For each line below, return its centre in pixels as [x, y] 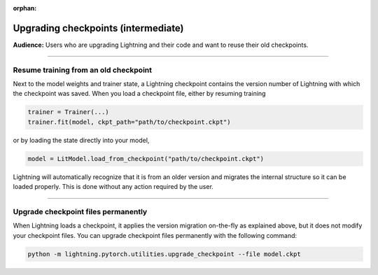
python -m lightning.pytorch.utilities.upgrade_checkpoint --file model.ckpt [164, 254]
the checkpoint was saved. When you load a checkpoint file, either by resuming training [139, 94]
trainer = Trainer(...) [69, 112]
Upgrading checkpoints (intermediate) [99, 28]
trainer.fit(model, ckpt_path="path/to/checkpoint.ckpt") [129, 122]
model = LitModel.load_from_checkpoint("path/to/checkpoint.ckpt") [146, 158]
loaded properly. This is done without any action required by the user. [113, 187]
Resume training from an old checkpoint [83, 70]
